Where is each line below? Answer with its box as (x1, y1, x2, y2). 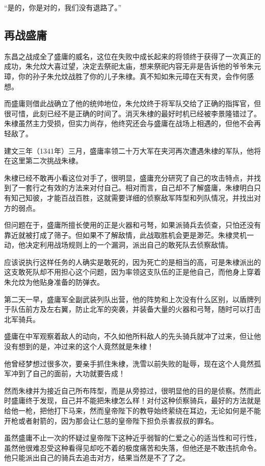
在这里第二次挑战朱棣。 (4, 155, 83, 166)
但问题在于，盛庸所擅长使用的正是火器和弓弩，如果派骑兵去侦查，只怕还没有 (4, 219, 261, 230)
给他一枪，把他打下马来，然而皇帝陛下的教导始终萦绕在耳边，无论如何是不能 (4, 405, 261, 416)
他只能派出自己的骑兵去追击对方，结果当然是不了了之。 (4, 452, 190, 463)
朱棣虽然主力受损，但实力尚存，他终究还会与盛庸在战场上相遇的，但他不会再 (4, 118, 261, 129)
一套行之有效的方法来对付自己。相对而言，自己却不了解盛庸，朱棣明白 (18, 182, 254, 193)
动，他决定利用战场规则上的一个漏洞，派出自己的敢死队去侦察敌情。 (4, 239, 232, 250)
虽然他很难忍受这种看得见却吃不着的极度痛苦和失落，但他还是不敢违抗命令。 (4, 442, 261, 453)
